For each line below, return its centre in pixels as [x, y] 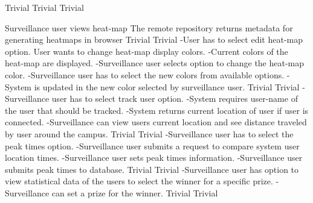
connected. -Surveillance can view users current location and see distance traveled [156, 122]
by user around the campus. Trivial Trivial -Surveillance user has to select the [149, 133]
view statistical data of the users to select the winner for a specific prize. [139, 181]
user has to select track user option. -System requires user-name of [175, 98]
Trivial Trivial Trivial [44, 7]
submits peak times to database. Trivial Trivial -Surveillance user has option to [152, 169]
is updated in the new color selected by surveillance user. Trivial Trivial [167, 86]
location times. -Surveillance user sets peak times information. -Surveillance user [154, 158]
